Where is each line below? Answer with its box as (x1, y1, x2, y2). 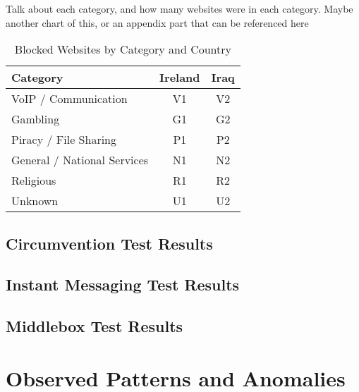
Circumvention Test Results (6, 232, 213, 254)
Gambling (11, 111, 60, 128)
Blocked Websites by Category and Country (14, 41, 231, 58)
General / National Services (11, 152, 149, 169)
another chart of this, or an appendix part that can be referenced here (6, 15, 309, 30)
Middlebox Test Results (6, 315, 183, 337)
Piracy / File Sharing (11, 131, 117, 148)
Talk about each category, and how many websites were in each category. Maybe (6, 1, 353, 16)
